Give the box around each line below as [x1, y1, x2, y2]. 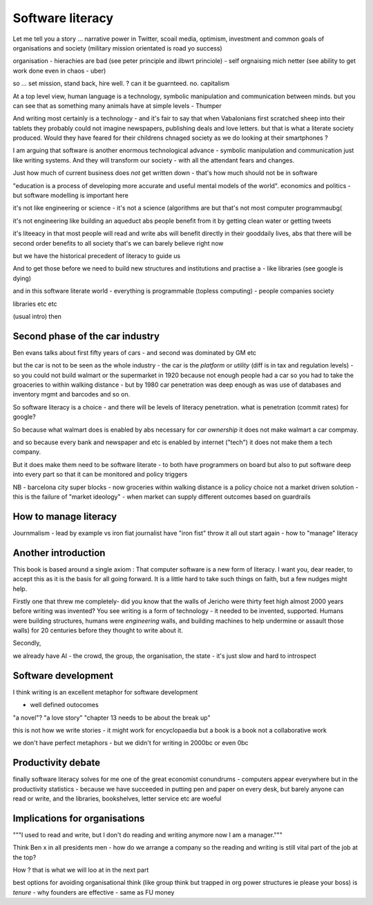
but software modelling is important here [12, 191, 129, 200]
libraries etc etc [12, 300, 57, 308]
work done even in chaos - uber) [12, 66, 106, 75]
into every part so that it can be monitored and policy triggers [12, 470, 188, 479]
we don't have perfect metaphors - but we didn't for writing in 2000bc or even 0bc [12, 739, 249, 747]
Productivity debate [12, 757, 101, 769]
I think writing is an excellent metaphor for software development [12, 688, 198, 696]
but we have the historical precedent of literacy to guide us [12, 251, 181, 259]
